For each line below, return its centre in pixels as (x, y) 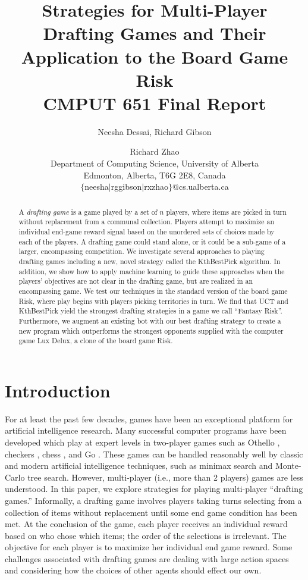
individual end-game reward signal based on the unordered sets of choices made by (147, 231)
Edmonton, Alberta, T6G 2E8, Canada (155, 175)
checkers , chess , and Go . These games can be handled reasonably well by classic (154, 454)
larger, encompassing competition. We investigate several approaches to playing (142, 251)
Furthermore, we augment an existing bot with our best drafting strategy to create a (150, 320)
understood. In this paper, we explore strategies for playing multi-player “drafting (154, 489)
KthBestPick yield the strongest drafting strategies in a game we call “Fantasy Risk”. (150, 311)
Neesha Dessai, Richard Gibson (155, 131)
